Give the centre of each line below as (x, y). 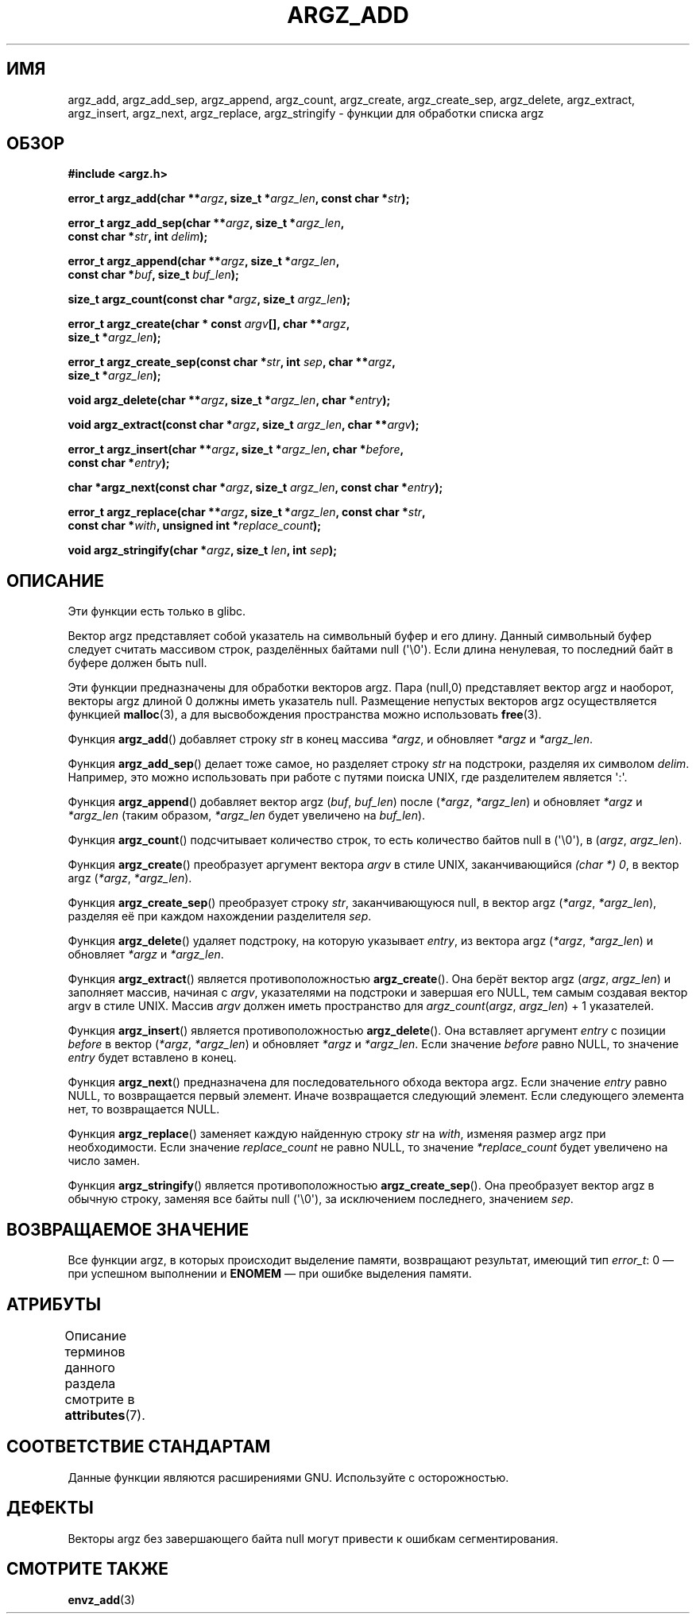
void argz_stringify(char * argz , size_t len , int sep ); (203, 550)
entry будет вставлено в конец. (152, 1058)
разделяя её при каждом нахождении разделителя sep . (220, 916)
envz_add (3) (101, 1599)
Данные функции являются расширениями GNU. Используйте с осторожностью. (288, 1477)
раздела (90, 1383)
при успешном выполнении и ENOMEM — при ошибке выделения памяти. (270, 1274)
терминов (95, 1351)
